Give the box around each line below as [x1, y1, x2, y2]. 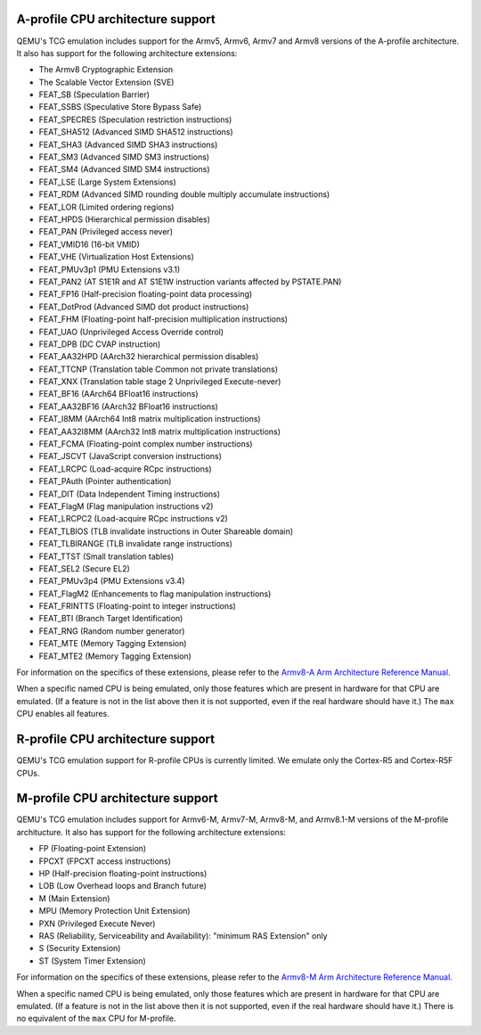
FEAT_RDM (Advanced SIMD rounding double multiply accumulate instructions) [38, 189, 330, 200]
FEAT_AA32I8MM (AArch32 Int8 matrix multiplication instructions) [38, 426, 281, 437]
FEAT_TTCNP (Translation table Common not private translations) [38, 364, 279, 374]
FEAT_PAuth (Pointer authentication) [38, 476, 172, 487]
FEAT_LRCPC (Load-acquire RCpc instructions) [38, 464, 213, 474]
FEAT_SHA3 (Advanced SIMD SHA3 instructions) [38, 139, 218, 150]
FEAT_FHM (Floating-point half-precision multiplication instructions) [38, 314, 289, 324]
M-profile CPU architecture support [16, 791, 218, 806]
